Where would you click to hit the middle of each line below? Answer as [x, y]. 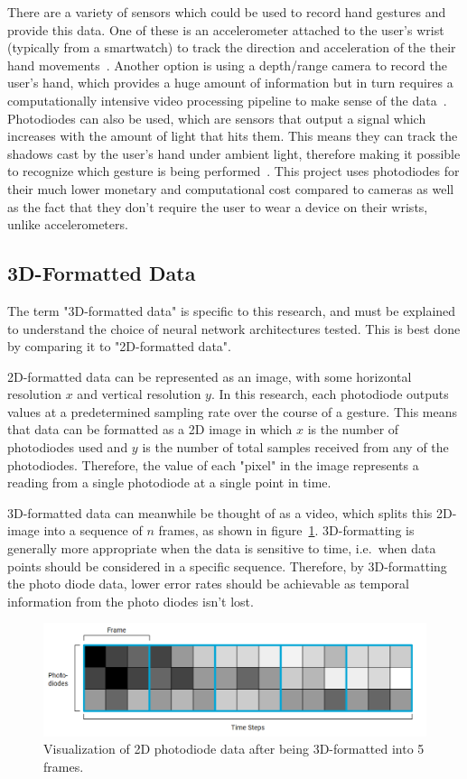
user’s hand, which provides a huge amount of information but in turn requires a [230, 83]
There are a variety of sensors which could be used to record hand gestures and [227, 12]
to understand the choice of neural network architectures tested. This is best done [234, 328]
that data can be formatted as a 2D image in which [150, 429]
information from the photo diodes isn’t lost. [131, 601]
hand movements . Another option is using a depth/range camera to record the [227, 65]
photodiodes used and [68, 447]
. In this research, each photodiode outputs [330, 394]
